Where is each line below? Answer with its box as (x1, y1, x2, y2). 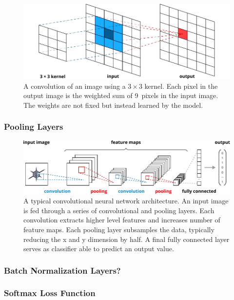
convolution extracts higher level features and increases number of (23, 215, 220, 225)
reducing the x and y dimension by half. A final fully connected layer (23, 234, 230, 244)
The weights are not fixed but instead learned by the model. (23, 100, 203, 110)
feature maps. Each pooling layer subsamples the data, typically (23, 224, 214, 234)
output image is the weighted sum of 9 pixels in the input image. (23, 90, 218, 100)
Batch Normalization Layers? (4, 264, 121, 276)
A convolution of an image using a (23, 80, 126, 91)
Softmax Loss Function (4, 286, 96, 299)
